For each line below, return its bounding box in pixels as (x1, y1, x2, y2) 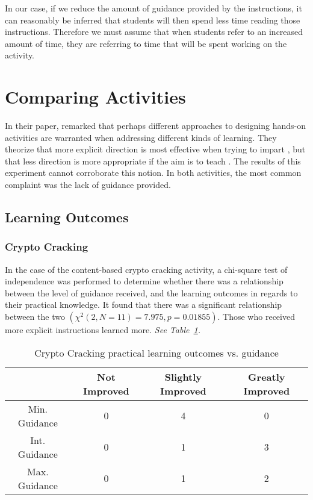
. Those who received (217, 310, 295, 323)
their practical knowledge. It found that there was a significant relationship (5, 298, 282, 311)
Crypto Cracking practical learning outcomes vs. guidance (34, 345, 279, 360)
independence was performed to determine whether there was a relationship (5, 275, 284, 287)
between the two (5, 310, 65, 323)
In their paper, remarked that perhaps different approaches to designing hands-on (5, 119, 306, 132)
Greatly (248, 369, 285, 384)
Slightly (164, 369, 202, 384)
